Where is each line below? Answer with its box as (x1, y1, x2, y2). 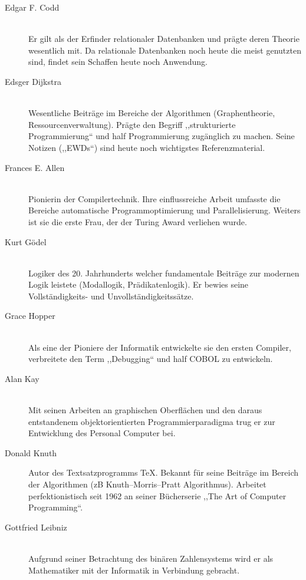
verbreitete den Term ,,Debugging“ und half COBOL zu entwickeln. (28, 352, 273, 365)
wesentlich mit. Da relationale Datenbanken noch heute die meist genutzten (28, 44, 301, 56)
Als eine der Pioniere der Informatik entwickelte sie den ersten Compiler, (28, 341, 291, 353)
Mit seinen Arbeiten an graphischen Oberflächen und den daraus (28, 404, 262, 416)
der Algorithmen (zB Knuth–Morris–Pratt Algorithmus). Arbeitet (28, 478, 266, 490)
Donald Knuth (5, 446, 57, 459)
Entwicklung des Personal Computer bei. (28, 427, 176, 439)
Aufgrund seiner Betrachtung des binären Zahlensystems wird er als (28, 552, 274, 564)
